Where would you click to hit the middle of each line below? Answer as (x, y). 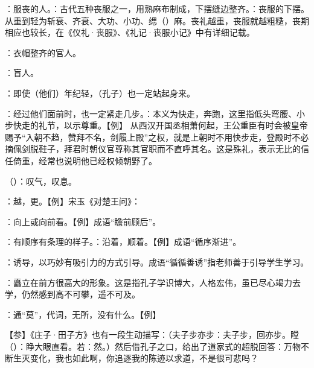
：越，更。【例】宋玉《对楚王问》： (72, 201)
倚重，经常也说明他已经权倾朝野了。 (85, 160)
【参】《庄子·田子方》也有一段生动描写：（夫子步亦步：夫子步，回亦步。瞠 (152, 335)
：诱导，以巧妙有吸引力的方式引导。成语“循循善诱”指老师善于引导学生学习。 (157, 262)
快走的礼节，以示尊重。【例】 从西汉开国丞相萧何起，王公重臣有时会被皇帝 (160, 125)
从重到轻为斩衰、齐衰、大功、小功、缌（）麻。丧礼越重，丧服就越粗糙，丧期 (157, 20)
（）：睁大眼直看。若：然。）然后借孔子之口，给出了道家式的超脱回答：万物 (153, 346)
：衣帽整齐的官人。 (43, 52)
